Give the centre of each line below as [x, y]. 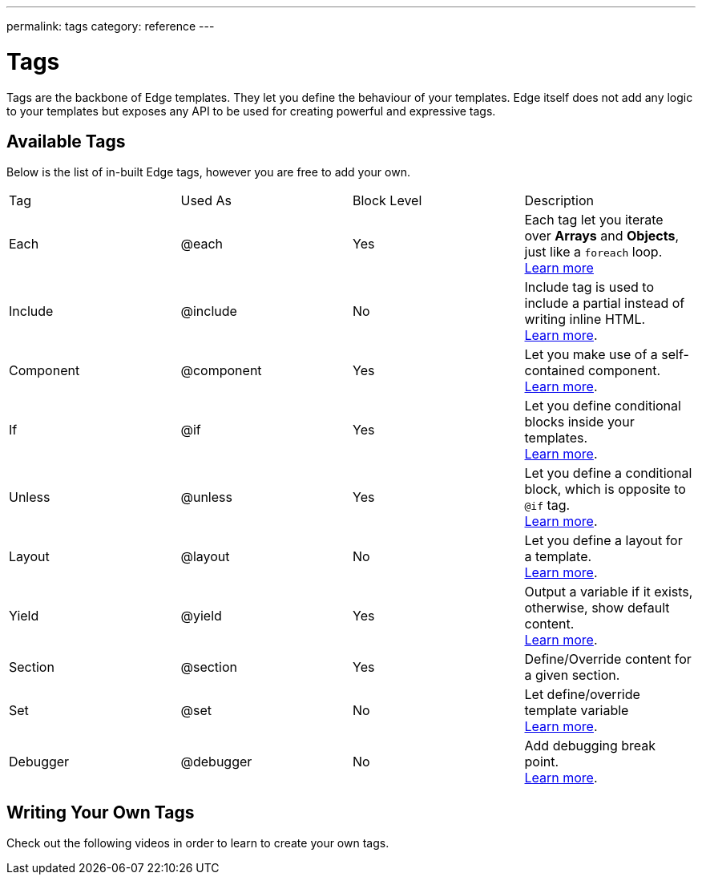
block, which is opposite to [605, 489]
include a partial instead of [605, 303]
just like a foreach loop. [593, 252]
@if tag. [547, 505]
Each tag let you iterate [594, 220]
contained [555, 371]
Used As [206, 201]
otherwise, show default [597, 608]
